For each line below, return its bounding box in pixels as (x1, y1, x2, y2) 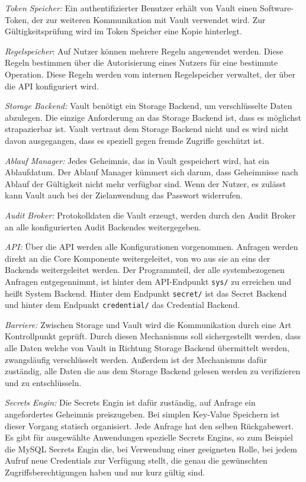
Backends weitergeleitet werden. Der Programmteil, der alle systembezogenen (5, 264, 285, 276)
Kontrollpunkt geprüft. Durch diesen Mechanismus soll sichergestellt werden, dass (5, 330, 301, 342)
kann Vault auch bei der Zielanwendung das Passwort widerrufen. (5, 189, 243, 201)
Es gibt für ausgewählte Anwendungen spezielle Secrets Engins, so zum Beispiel (5, 431, 293, 444)
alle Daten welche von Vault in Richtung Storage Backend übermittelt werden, (5, 342, 289, 354)
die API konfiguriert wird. (5, 79, 99, 92)
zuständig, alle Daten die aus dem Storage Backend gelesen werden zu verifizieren (5, 365, 301, 377)
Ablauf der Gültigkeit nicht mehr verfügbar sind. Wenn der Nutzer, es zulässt (5, 177, 286, 189)
